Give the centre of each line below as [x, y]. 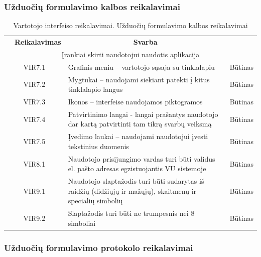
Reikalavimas [38, 42]
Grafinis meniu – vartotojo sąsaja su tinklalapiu [141, 67]
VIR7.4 [34, 119]
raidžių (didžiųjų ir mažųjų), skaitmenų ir [132, 190]
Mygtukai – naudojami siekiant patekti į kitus [139, 79]
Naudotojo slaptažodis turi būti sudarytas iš [136, 181]
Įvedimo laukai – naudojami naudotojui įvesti [138, 136]
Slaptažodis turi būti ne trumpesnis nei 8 [131, 213]
